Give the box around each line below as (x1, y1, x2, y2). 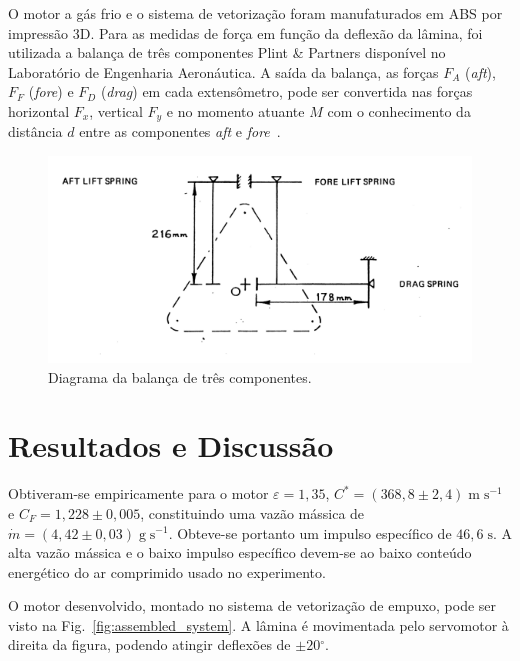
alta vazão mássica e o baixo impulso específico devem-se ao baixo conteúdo (8, 542, 472, 563)
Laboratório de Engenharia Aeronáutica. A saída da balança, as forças (8, 61, 439, 82)
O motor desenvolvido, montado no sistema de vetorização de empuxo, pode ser (8, 595, 497, 616)
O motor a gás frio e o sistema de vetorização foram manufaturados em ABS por (8, 3, 503, 23)
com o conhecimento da (327, 100, 471, 121)
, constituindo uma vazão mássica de (140, 502, 365, 523)
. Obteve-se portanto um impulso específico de (168, 522, 452, 543)
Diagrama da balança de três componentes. (48, 366, 312, 387)
